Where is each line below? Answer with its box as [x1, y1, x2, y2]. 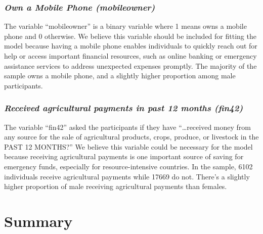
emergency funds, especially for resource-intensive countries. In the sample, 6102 [4, 161, 253, 171]
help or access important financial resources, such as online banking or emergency [4, 51, 257, 61]
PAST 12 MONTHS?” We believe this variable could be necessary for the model [4, 141, 253, 152]
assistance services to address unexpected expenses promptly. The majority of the [4, 60, 257, 71]
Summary [4, 210, 73, 231]
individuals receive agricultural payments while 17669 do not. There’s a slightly [4, 171, 250, 181]
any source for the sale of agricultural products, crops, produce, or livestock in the [4, 131, 259, 142]
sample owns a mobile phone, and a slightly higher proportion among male [4, 70, 236, 81]
